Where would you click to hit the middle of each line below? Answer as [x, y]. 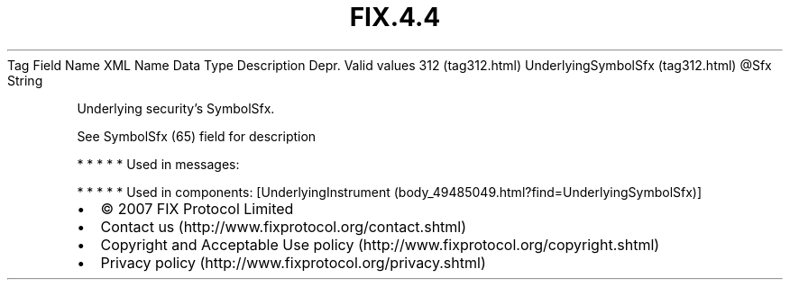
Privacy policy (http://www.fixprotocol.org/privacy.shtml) [293, 262]
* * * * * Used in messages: [158, 164]
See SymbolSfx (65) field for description [197, 136]
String [25, 80]
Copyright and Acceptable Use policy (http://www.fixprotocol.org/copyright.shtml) [380, 244]
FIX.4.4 [395, 17]
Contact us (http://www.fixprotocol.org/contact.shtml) [284, 226]
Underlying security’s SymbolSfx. [176, 108]
